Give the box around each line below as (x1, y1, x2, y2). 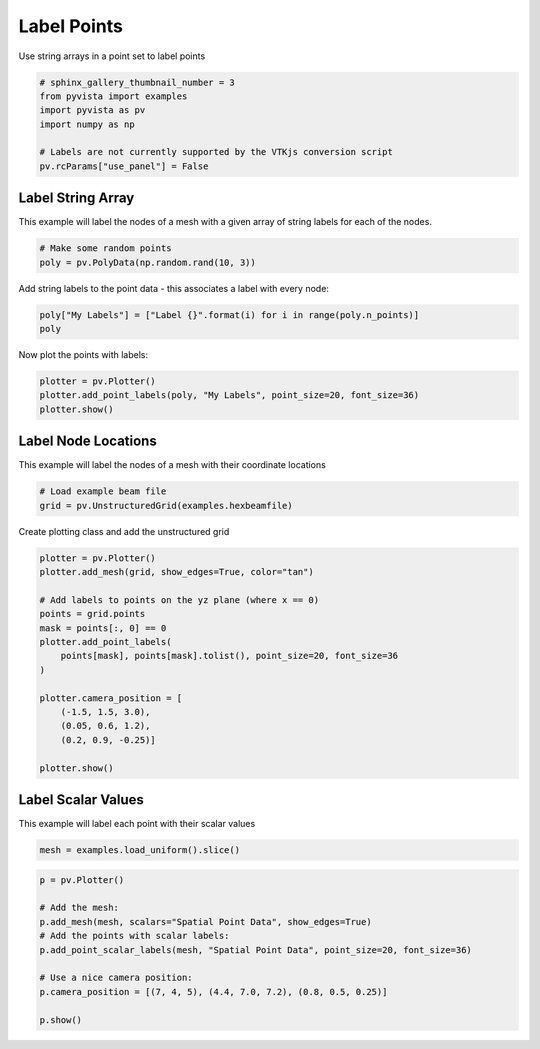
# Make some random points (39, 243, 172, 254)
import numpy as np (39, 118, 135, 130)
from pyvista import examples (39, 90, 188, 102)
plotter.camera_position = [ (39, 692, 183, 704)
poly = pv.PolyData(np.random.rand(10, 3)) (39, 256, 257, 268)
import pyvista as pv (39, 105, 146, 116)
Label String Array (18, 190, 135, 207)
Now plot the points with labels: (18, 349, 149, 361)
